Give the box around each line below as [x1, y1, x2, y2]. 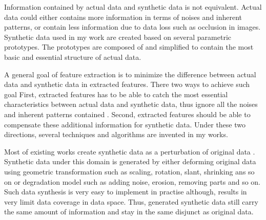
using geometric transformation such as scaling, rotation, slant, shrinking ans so [4, 166, 255, 177]
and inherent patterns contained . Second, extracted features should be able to [4, 108, 251, 119]
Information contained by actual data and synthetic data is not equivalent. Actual [4, 2, 262, 12]
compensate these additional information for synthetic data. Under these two [4, 119, 245, 129]
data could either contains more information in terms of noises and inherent [4, 11, 242, 22]
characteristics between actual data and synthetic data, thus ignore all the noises [4, 99, 258, 109]
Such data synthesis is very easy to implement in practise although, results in [4, 186, 247, 197]
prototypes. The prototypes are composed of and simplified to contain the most [4, 41, 254, 52]
